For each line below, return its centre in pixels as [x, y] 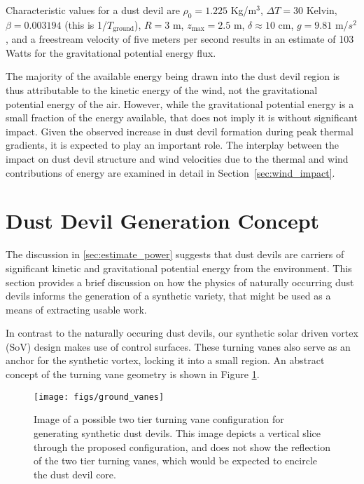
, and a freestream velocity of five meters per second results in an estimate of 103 [180, 39]
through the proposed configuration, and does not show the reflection [182, 446]
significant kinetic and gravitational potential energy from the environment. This [179, 268]
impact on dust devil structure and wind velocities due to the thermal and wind [177, 159]
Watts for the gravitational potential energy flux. [111, 52]
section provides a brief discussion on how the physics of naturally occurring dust [180, 282]
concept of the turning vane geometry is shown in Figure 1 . [133, 374]
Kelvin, [322, 10]
